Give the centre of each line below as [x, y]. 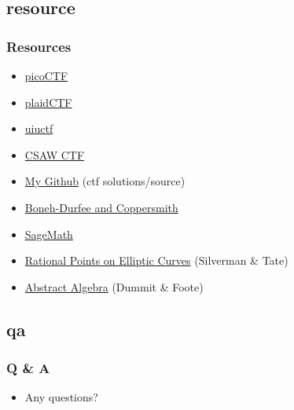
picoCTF [46, 75]
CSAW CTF [55, 154]
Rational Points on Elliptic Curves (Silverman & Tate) [156, 260]
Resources [39, 46]
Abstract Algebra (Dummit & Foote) [114, 286]
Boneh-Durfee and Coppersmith [101, 207]
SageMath [49, 234]
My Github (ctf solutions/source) [105, 181]
